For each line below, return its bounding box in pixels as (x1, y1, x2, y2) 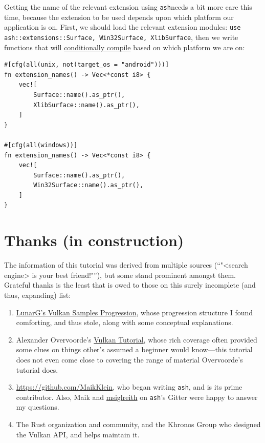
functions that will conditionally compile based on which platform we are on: (4, 42, 245, 52)
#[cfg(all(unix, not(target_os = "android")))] (4, 61, 169, 69)
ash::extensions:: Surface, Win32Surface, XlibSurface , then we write (4, 31, 238, 42)
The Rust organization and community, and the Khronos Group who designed (16, 419, 261, 430)
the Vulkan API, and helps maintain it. (16, 429, 140, 439)
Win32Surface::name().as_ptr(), (33, 182, 144, 189)
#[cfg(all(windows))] (4, 141, 78, 149)
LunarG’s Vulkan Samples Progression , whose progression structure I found (16, 307, 253, 317)
